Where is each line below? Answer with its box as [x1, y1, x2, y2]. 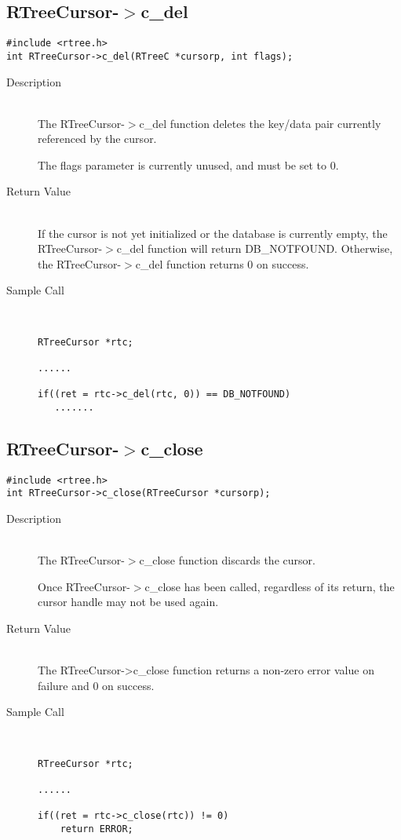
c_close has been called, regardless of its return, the [144, 578, 395, 594]
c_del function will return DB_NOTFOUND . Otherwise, [116, 240, 393, 257]
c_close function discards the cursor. [139, 552, 315, 568]
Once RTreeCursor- [38, 578, 130, 594]
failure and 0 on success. [38, 677, 155, 693]
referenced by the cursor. [38, 130, 157, 147]
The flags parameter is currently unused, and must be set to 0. [38, 156, 339, 173]
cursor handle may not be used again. [38, 593, 219, 610]
